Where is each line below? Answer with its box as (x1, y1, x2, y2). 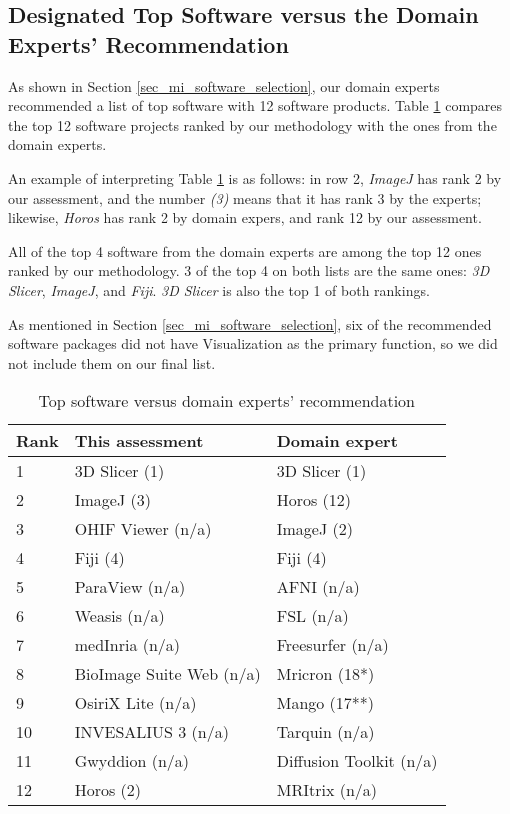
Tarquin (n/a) (276, 720, 375, 744)
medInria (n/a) (74, 633, 181, 657)
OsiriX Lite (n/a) (74, 691, 197, 715)
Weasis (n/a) (74, 604, 165, 628)
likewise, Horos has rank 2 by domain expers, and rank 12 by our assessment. (8, 207, 482, 228)
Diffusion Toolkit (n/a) (276, 749, 438, 773)
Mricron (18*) (276, 662, 375, 686)
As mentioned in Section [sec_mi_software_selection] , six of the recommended (8, 313, 492, 334)
